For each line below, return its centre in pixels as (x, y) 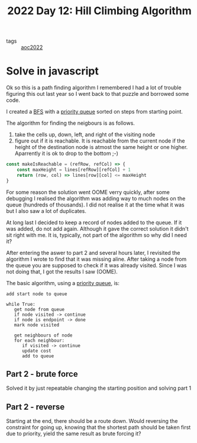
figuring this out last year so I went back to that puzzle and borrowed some (98, 94)
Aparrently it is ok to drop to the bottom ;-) (66, 153)
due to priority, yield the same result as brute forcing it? (74, 434)
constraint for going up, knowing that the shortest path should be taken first (98, 428)
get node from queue (39, 309)
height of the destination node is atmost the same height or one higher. (101, 147)
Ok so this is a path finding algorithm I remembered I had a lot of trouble (94, 88)
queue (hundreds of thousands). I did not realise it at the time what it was (95, 205)
